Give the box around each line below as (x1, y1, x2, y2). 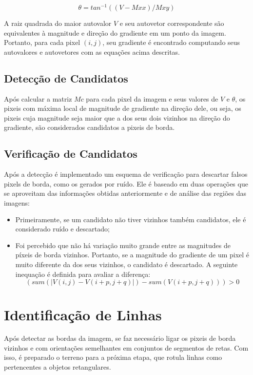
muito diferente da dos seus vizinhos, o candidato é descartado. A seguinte (15, 259, 238, 269)
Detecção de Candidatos (4, 70, 128, 85)
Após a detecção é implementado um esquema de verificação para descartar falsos (4, 169, 248, 179)
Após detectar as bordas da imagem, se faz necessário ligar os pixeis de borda (4, 333, 236, 343)
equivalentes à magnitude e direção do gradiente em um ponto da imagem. (4, 27, 226, 38)
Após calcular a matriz (4, 93, 72, 104)
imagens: (4, 198, 30, 208)
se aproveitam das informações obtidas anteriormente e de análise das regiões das (4, 188, 246, 198)
